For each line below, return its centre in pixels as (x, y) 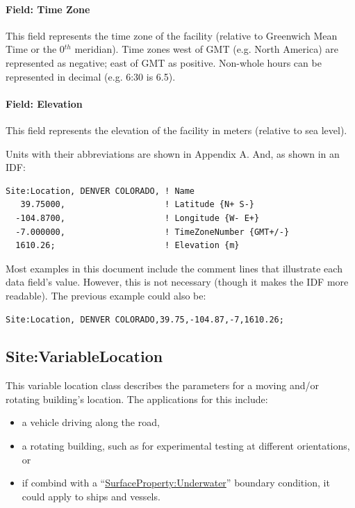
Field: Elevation (44, 103)
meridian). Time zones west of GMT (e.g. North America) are (206, 49)
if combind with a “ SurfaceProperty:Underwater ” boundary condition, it (176, 483)
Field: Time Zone (48, 9)
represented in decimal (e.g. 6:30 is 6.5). (91, 76)
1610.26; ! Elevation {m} (127, 246)
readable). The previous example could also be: (106, 295)
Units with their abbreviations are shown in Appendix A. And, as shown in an (173, 153)
